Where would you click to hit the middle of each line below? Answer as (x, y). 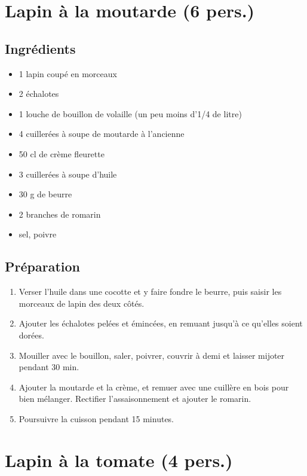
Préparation (42, 266)
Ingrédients (40, 48)
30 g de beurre (45, 194)
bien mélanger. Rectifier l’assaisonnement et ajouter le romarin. (135, 399)
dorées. (31, 335)
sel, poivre (38, 234)
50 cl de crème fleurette (62, 153)
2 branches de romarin (60, 214)
